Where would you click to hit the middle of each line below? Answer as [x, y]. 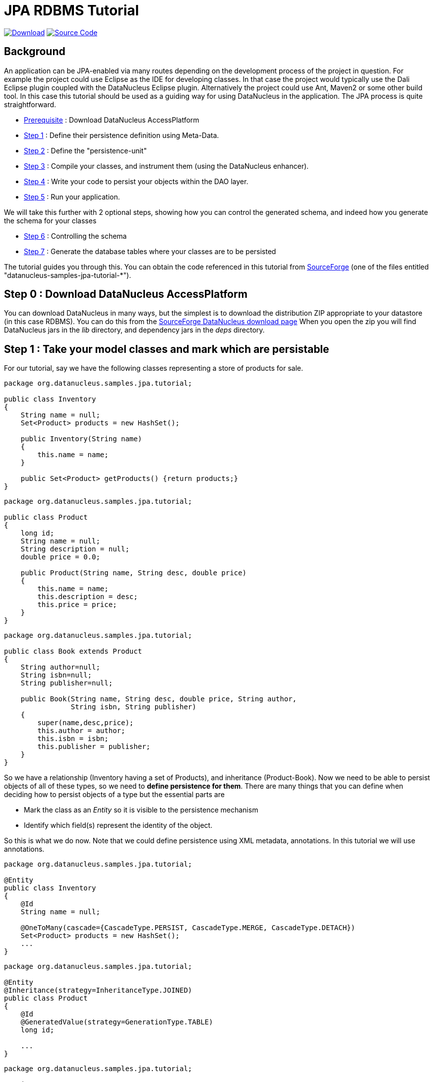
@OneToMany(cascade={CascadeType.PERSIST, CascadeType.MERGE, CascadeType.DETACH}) [188, 928]
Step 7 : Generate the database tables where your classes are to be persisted [150, 251]
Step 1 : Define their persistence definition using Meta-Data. [122, 135]
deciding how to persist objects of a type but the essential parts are [114, 795]
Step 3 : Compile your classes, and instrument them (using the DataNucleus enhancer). [166, 166]
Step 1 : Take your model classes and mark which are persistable [167, 349]
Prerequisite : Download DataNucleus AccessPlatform [112, 120]
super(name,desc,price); [86, 723]
